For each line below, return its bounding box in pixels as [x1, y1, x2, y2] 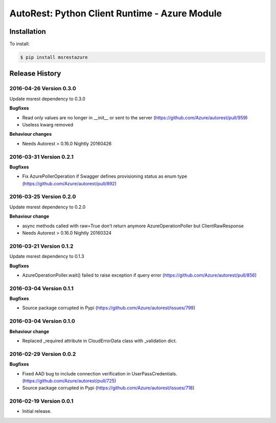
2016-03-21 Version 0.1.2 [9, 242, 74, 249]
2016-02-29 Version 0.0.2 [9, 350, 76, 357]
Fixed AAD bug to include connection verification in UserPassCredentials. [22, 370, 177, 376]
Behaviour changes [9, 131, 52, 137]
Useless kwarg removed [22, 121, 74, 128]
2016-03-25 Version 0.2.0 [9, 193, 76, 200]
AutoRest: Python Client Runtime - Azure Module [9, 8, 222, 19]
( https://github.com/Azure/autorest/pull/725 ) [22, 377, 117, 384]
